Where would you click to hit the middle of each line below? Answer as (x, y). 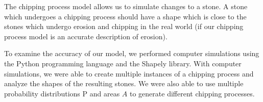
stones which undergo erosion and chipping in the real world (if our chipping (124, 26)
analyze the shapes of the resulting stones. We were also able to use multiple (124, 83)
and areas (105, 93)
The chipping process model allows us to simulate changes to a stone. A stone (126, 6)
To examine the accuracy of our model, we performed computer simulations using (132, 53)
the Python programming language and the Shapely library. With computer (123, 63)
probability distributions (42, 93)
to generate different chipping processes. (192, 93)
